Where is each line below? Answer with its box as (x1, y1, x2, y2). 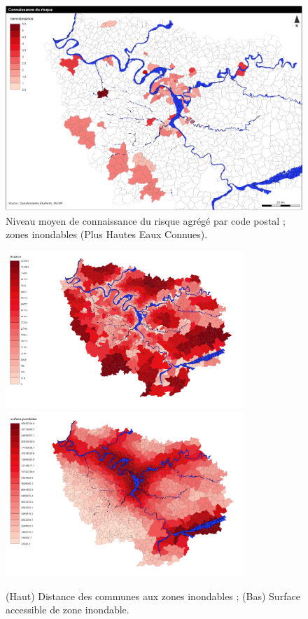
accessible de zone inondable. (6, 602, 129, 617)
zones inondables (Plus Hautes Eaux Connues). (6, 227, 208, 242)
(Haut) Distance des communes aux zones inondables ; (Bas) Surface (6, 588, 300, 603)
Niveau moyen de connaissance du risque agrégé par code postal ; (6, 213, 286, 228)
